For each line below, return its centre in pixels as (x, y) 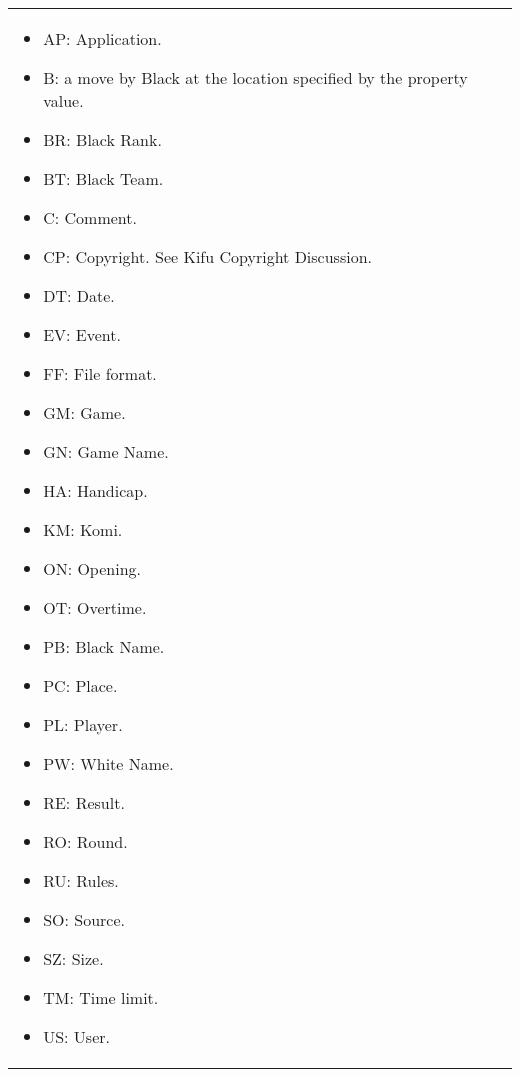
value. (63, 100)
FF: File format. (100, 373)
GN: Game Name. (106, 451)
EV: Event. (82, 334)
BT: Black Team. (103, 178)
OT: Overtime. (95, 607)
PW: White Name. (108, 763)
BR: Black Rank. (102, 139)
